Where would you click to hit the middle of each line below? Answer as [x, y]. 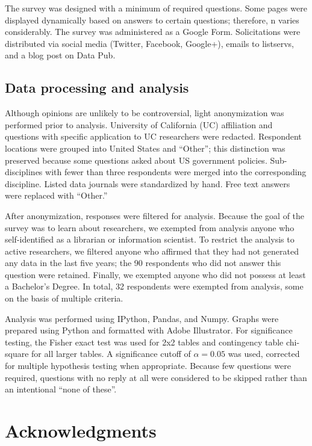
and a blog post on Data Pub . [60, 55]
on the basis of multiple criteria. [64, 298]
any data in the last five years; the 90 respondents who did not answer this [143, 263]
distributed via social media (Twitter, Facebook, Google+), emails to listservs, [149, 43]
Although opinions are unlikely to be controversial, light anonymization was [145, 113]
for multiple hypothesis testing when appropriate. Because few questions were [148, 366]
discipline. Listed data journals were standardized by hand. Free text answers [148, 183]
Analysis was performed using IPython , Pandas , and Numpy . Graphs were [142, 318]
